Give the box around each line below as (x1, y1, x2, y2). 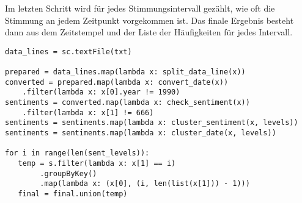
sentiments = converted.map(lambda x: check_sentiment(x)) (5, 98, 250, 107)
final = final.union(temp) (18, 189, 128, 198)
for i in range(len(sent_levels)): (5, 149, 150, 158)
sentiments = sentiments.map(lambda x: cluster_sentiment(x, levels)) (5, 118, 298, 127)
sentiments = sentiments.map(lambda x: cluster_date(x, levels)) (5, 129, 276, 138)
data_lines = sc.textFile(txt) (5, 47, 132, 56)
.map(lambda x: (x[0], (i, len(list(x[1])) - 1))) (40, 179, 250, 188)
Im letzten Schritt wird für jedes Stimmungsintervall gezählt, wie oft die (5, 2, 275, 14)
